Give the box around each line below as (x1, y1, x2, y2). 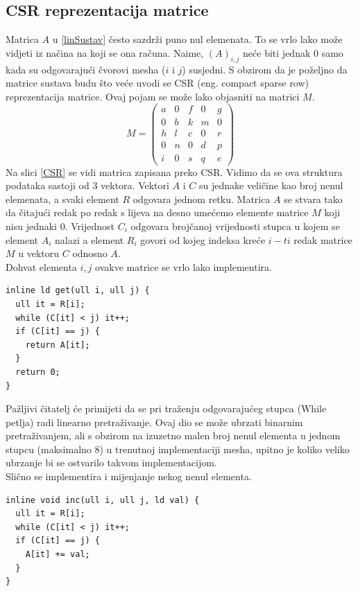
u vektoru (18, 246, 60, 261)
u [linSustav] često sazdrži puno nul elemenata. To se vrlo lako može (52, 32, 343, 46)
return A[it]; (25, 339, 90, 350)
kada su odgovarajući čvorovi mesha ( (6, 62, 166, 76)
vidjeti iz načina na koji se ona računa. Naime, (6, 45, 204, 60)
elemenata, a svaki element (6, 191, 119, 206)
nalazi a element (55, 232, 124, 247)
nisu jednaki (6, 218, 57, 233)
